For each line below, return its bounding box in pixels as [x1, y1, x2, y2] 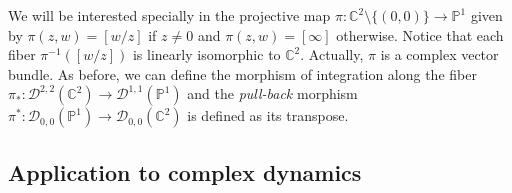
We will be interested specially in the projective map [8, 5, 331, 25]
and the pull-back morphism [187, 83, 358, 104]
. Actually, [300, 44, 364, 65]
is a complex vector [380, 44, 499, 65]
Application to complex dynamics [8, 156, 362, 187]
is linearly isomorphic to [132, 44, 281, 65]
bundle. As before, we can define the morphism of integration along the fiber [8, 63, 477, 84]
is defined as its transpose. [187, 105, 349, 126]
